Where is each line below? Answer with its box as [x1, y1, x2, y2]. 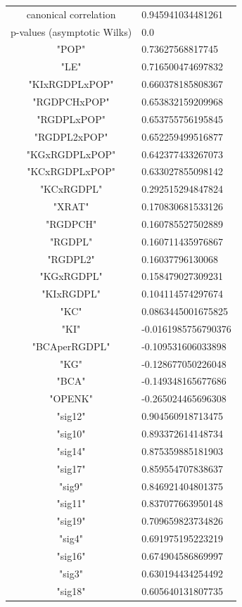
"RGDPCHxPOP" [32, 94, 110, 108]
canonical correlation [26, 6, 116, 21]
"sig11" [56, 496, 86, 511]
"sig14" [56, 443, 86, 458]
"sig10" [56, 426, 86, 440]
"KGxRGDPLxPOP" [26, 146, 116, 161]
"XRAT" [53, 199, 89, 214]
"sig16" [56, 548, 86, 563]
